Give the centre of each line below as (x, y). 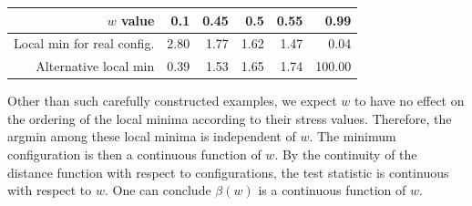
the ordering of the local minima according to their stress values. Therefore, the (230, 118)
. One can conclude (158, 190)
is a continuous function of (332, 190)
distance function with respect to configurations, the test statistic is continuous (228, 172)
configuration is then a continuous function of (134, 154)
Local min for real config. (84, 43)
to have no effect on (409, 101)
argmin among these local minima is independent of (152, 136)
